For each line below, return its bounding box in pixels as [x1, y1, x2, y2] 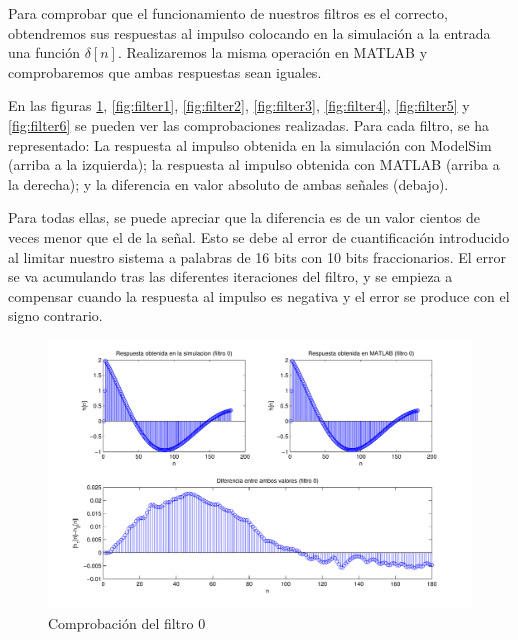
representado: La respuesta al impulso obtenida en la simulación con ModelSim [8, 134, 492, 155]
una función [8, 42, 80, 63]
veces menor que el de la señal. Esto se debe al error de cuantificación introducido [8, 226, 510, 247]
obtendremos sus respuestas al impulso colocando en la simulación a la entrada [8, 22, 491, 43]
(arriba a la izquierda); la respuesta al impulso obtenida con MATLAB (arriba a [8, 154, 500, 175]
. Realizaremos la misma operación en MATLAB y [117, 42, 428, 63]
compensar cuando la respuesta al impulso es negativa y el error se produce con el [8, 285, 510, 306]
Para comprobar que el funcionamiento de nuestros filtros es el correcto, [8, 3, 448, 23]
